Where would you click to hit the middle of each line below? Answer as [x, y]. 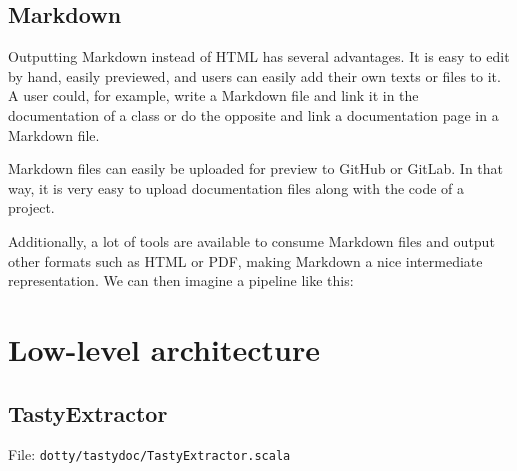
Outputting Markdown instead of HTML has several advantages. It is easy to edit [259, 56]
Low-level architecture [164, 348]
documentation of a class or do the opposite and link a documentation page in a [253, 114]
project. [31, 207]
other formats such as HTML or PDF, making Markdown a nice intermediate [245, 260]
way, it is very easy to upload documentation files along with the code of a [236, 187]
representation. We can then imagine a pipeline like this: [181, 280]
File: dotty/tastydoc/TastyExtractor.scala [149, 454]
